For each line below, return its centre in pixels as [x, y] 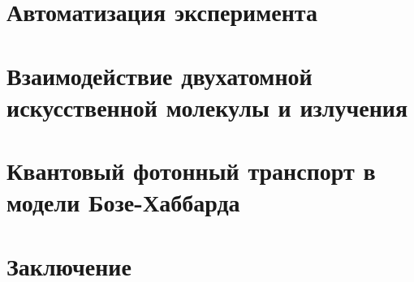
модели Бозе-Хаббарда [123, 202]
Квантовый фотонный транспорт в [191, 171]
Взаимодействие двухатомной [160, 75]
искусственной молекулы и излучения [207, 107]
